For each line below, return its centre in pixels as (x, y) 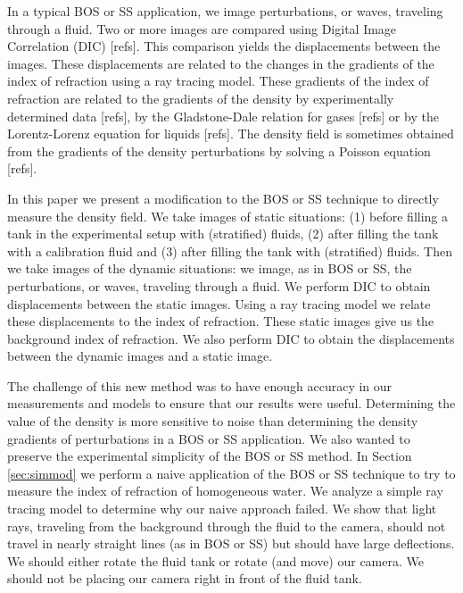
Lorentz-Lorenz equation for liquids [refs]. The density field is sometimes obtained (231, 134)
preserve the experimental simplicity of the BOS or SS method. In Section (210, 456)
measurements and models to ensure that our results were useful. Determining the (231, 403)
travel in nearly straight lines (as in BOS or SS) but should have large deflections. (231, 543)
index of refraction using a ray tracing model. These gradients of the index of (218, 81)
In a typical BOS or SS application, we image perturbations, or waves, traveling (225, 11)
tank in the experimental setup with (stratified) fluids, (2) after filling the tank (223, 234)
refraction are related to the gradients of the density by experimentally (201, 98)
